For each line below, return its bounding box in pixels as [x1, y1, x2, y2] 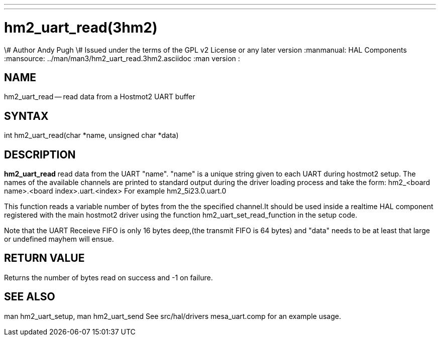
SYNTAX [4, 109, 49, 122]
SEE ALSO [4, 290, 55, 303]
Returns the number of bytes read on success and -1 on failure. [4, 273, 213, 282]
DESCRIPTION [4, 148, 76, 161]
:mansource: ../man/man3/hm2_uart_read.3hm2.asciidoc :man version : [4, 54, 240, 63]
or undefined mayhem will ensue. [4, 235, 114, 244]
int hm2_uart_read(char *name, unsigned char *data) [4, 131, 179, 140]
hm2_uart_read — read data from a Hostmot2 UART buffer [4, 92, 195, 101]
